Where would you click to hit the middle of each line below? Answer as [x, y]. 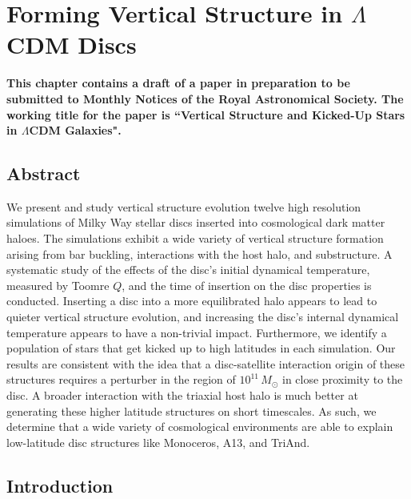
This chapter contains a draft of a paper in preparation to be [178, 83]
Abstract [44, 173]
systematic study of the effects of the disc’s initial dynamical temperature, [188, 270]
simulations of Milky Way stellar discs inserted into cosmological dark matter [196, 222]
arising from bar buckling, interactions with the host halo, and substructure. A [200, 254]
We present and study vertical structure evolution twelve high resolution [184, 206]
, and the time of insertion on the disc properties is [247, 285]
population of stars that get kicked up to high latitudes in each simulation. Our [201, 348]
